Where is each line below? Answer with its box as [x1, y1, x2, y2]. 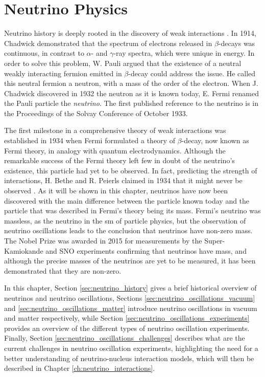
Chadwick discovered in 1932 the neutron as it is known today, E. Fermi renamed [4, 87, 259, 98]
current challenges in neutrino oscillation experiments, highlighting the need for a [4, 342, 258, 353]
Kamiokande [4, 245, 43, 256]
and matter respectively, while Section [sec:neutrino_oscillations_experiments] [4, 313, 250, 323]
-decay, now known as [181, 135, 249, 146]
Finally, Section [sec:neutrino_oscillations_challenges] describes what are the [4, 332, 245, 343]
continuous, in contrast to [4, 48, 84, 58]
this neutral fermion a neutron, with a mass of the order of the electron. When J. [4, 78, 258, 88]
